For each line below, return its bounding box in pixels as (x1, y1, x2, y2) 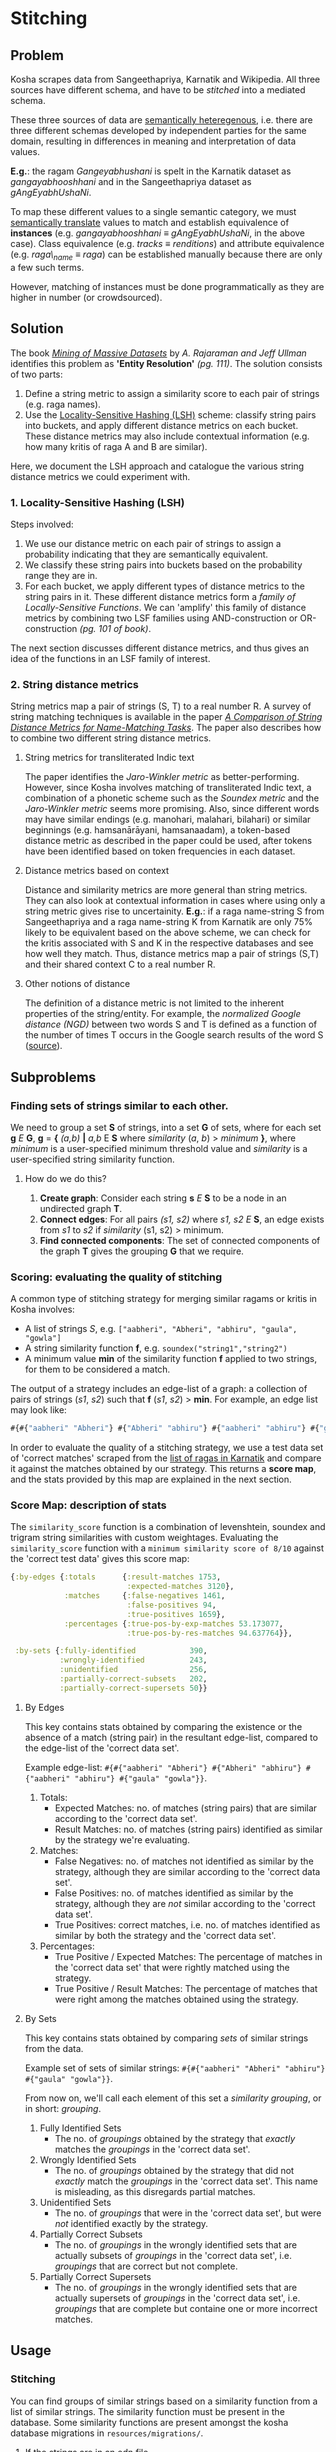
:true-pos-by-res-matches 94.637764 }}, (126, 1628, 293, 1638)
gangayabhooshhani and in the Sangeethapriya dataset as (10, 176, 252, 187)
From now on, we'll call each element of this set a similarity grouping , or (24, 2092, 322, 2104)
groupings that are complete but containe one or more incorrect (54, 2302, 318, 2314)
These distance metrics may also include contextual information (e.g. (24, 430, 310, 442)
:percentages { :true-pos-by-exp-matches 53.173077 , (63, 1618, 284, 1629)
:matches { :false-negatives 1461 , (63, 1591, 226, 1601)
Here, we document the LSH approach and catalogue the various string (10, 460, 305, 472)
